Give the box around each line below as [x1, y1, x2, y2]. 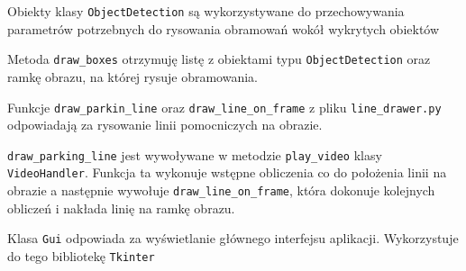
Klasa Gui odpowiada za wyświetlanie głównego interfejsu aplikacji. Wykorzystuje [7, 229, 459, 248]
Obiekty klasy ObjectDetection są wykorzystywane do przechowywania [7, 2, 405, 20]
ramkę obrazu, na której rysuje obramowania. [7, 67, 258, 86]
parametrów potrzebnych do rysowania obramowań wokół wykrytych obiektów [7, 19, 440, 38]
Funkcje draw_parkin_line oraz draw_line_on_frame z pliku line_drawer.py [7, 97, 442, 116]
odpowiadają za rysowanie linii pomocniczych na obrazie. [7, 115, 323, 134]
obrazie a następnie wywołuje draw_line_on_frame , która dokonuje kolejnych [7, 181, 435, 200]
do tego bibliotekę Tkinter [7, 246, 155, 265]
